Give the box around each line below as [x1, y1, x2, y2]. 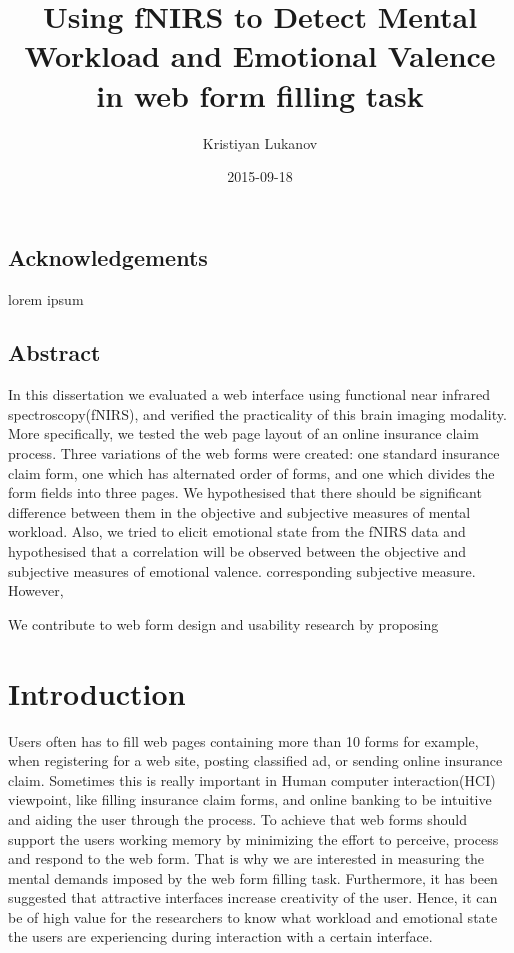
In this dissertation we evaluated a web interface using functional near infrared [8, 384, 490, 405]
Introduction [8, 672, 186, 713]
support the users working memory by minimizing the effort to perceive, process [8, 828, 499, 849]
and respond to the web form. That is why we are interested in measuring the [8, 848, 485, 869]
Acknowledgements [8, 241, 208, 272]
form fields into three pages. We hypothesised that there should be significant [8, 482, 482, 503]
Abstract [8, 337, 101, 368]
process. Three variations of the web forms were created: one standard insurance [8, 443, 500, 464]
